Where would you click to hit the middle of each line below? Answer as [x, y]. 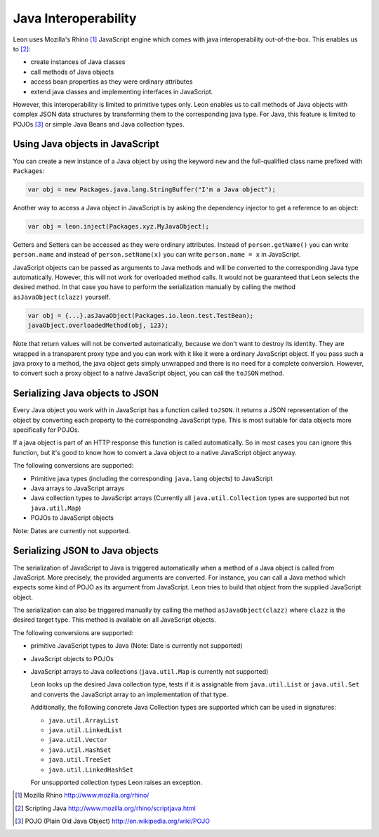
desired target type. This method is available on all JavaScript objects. [115, 620]
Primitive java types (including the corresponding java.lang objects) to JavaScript [152, 478]
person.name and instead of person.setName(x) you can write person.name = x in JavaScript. [157, 255]
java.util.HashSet [80, 750]
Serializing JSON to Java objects [86, 551]
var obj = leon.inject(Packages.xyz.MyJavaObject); [119, 226]
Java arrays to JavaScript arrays [78, 488]
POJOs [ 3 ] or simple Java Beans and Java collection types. [99, 124]
